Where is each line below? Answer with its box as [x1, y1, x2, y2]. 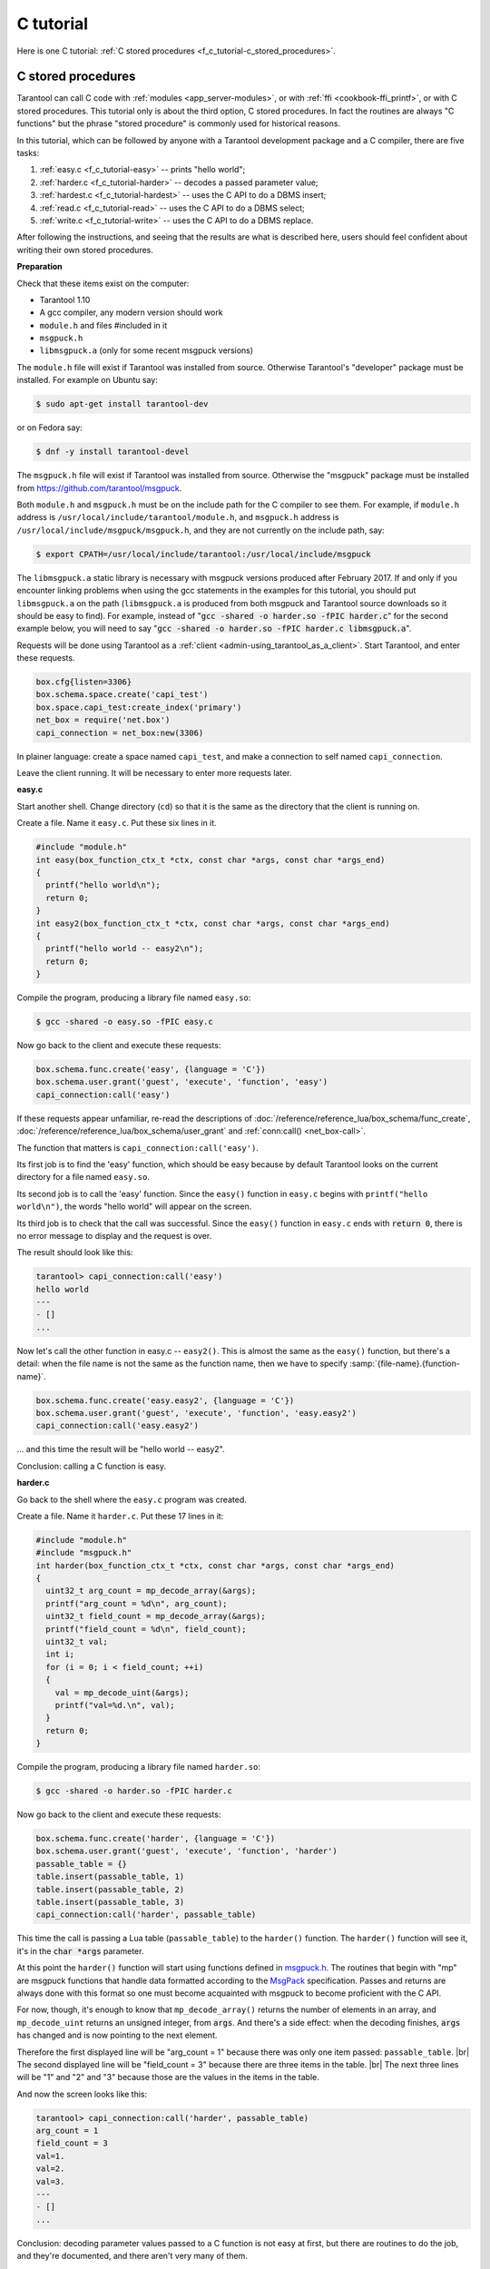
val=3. [35, 2176, 65, 2186]
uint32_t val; [45, 1636, 109, 1647]
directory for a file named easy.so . [16, 1172, 150, 1183]
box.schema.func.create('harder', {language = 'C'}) [35, 1833, 276, 1844]
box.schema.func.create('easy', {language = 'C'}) [35, 1065, 267, 1075]
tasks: [16, 148, 40, 159]
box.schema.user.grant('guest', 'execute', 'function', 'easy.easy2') [35, 1408, 358, 1418]
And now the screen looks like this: [16, 2088, 148, 2099]
